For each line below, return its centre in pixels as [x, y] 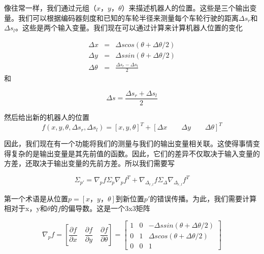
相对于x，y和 [26, 208]
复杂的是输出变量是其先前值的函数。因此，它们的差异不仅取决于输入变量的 [135, 153]
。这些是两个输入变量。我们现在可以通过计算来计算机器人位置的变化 [129, 28]
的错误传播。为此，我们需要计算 [203, 198]
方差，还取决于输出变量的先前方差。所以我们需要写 [89, 163]
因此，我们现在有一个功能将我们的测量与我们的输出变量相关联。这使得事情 [128, 143]
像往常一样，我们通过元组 [47, 8]
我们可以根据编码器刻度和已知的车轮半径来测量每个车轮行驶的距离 [128, 17]
